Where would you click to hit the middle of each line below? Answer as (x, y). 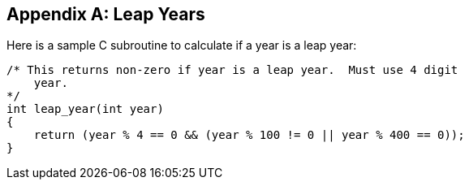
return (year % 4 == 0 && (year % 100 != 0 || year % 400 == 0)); (249, 135)
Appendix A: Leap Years (106, 14)
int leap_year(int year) (85, 109)
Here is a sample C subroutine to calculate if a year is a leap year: (182, 45)
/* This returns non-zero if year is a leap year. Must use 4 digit (232, 70)
